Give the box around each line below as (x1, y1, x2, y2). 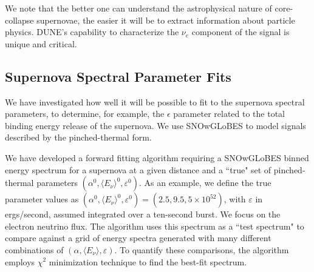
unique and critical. (5, 37, 77, 50)
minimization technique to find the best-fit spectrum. (49, 255, 247, 268)
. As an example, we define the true (139, 176, 271, 189)
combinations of (5, 243, 64, 256)
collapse (5, 13, 34, 26)
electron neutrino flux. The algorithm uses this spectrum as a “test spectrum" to (5, 219, 304, 232)
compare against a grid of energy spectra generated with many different (5, 231, 271, 244)
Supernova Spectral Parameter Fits (5, 67, 231, 85)
